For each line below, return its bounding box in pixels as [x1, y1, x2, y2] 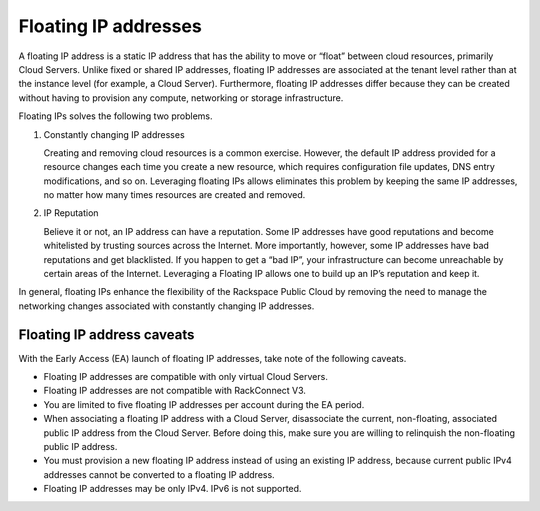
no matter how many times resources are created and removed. [43, 189, 306, 201]
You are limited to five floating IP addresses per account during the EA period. [43, 398, 365, 410]
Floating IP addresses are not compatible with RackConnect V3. [43, 385, 307, 397]
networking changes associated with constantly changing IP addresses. [18, 300, 315, 312]
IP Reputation [43, 207, 99, 219]
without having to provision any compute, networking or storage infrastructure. [18, 91, 344, 104]
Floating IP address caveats [18, 326, 195, 343]
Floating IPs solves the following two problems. [18, 110, 213, 122]
